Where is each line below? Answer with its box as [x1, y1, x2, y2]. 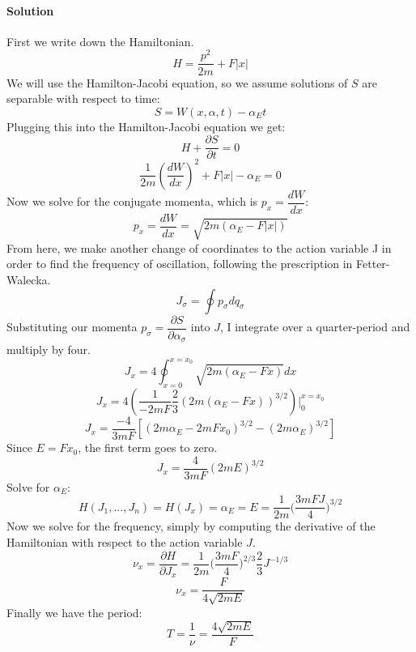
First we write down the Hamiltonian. [6, 32, 194, 49]
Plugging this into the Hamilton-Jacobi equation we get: [6, 117, 286, 134]
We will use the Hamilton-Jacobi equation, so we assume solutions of [6, 74, 348, 91]
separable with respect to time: [6, 90, 160, 107]
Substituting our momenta [6, 318, 138, 335]
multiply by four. [6, 341, 91, 358]
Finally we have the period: [6, 603, 142, 620]
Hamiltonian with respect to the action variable [6, 533, 243, 550]
